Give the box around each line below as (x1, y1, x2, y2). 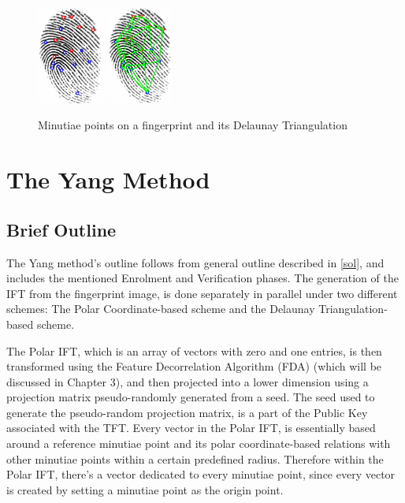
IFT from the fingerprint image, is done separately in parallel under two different (6, 285, 398, 301)
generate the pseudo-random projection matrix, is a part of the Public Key (6, 404, 368, 420)
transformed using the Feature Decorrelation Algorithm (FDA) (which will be (6, 358, 382, 374)
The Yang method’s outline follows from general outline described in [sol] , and (6, 254, 385, 270)
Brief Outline (6, 217, 117, 241)
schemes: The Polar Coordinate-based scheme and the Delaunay (6, 300, 315, 317)
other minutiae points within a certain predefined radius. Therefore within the (6, 450, 384, 467)
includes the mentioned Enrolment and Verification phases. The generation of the (6, 270, 399, 286)
